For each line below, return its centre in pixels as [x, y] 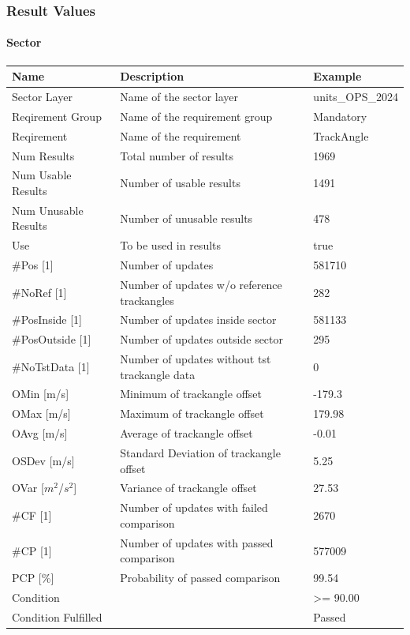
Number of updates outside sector [202, 339]
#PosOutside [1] [52, 339]
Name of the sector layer [179, 96]
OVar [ [28, 488]
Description [152, 76]
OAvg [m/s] [40, 433]
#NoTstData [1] [51, 366]
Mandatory [340, 116]
